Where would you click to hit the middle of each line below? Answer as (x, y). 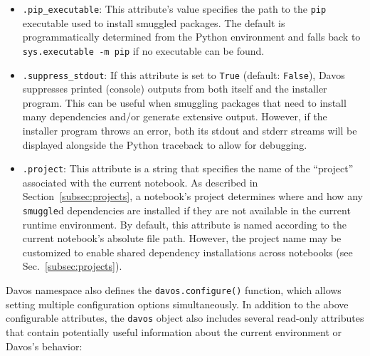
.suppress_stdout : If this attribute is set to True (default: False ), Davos (184, 74)
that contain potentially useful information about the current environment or (174, 331)
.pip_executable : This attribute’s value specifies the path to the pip (174, 9)
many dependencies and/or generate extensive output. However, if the (175, 116)
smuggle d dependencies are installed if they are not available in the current (186, 210)
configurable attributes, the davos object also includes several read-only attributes (185, 318)
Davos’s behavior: (44, 346)
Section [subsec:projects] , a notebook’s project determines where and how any (192, 196)
